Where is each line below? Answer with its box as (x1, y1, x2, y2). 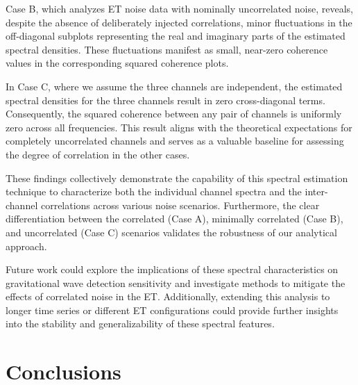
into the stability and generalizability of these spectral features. (6, 316, 275, 331)
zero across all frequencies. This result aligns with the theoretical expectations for (6, 120, 352, 134)
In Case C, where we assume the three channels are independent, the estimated (6, 79, 343, 93)
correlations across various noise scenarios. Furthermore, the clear (40, 197, 320, 212)
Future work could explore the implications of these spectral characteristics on (6, 262, 339, 277)
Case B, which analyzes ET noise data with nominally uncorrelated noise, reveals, (6, 1, 353, 15)
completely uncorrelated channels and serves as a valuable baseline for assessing (6, 133, 344, 148)
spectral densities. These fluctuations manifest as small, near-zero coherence (6, 42, 328, 56)
